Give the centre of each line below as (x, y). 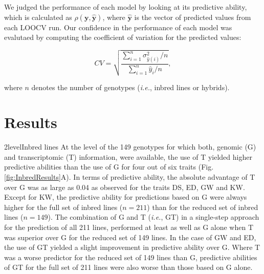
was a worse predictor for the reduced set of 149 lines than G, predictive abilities (131, 257)
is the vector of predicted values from (193, 17)
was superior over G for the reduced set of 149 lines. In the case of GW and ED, (130, 237)
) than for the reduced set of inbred (203, 207)
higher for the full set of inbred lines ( (63, 207)
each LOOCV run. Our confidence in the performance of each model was (118, 27)
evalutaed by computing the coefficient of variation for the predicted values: (123, 37)
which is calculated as (38, 17)
